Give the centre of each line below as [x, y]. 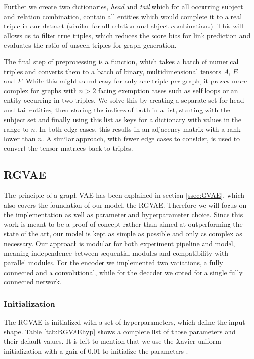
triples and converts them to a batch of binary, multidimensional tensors [113, 71]
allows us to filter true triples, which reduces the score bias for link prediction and [127, 35]
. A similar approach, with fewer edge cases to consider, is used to [141, 138]
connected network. [33, 282]
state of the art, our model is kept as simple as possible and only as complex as [123, 234]
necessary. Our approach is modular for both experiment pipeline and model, [120, 243]
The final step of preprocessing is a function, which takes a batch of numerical [121, 61]
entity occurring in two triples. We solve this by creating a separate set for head [124, 100]
